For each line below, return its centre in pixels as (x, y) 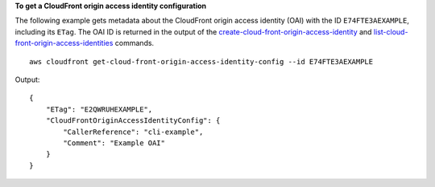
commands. (135, 43)
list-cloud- (391, 31)
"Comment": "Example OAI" (114, 143)
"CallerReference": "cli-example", (133, 132)
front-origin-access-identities (64, 43)
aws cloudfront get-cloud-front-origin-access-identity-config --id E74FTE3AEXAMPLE (201, 61)
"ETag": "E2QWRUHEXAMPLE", (99, 109)
